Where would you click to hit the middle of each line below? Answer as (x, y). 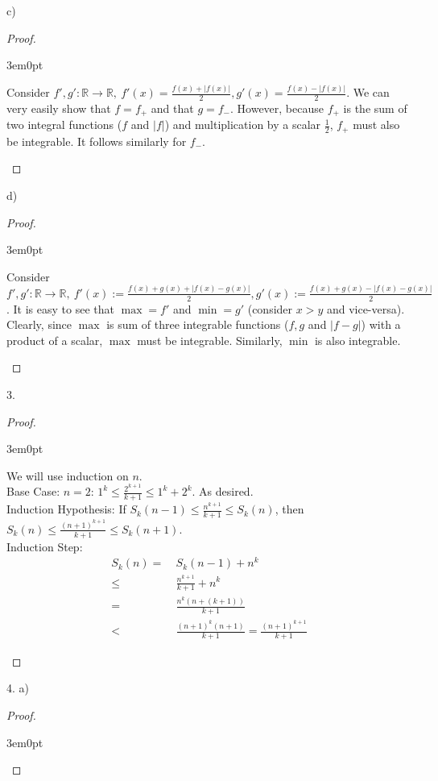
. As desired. (223, 491)
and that (172, 108)
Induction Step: (45, 546)
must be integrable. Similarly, (210, 340)
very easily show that (59, 108)
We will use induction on (68, 475)
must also (376, 125)
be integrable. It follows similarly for (97, 141)
